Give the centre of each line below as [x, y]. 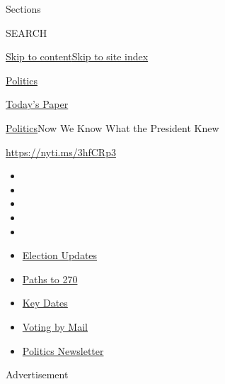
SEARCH [27, 32]
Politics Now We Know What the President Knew [112, 127]
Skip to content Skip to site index [77, 56]
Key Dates [45, 303]
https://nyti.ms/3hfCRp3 [61, 152]
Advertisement [37, 374]
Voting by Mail [55, 326]
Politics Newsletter [63, 350]
